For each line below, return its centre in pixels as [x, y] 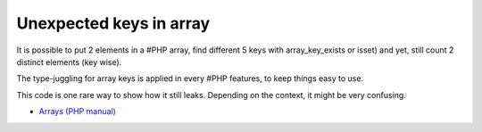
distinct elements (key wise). [69, 62]
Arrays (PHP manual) [77, 111]
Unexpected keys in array [113, 23]
